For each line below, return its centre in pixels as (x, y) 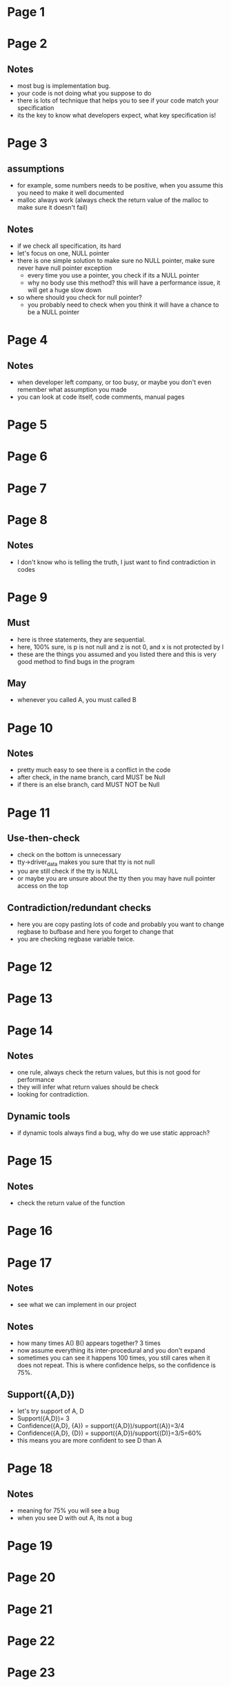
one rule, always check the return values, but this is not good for (109, 1072)
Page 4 (28, 340)
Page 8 (28, 520)
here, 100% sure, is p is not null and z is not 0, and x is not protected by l (120, 647)
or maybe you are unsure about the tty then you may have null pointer (116, 878)
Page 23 (31, 1672)
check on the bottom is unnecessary (69, 855)
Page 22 (31, 1641)
